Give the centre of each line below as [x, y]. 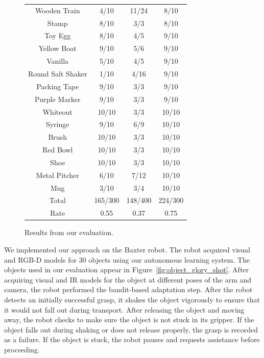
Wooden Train [57, 10]
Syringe [57, 124]
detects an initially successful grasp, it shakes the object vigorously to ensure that [132, 299]
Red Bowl [57, 150]
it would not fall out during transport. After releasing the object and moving [124, 309]
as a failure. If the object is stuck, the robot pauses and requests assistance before [132, 339]
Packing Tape [58, 86]
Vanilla [58, 61]
